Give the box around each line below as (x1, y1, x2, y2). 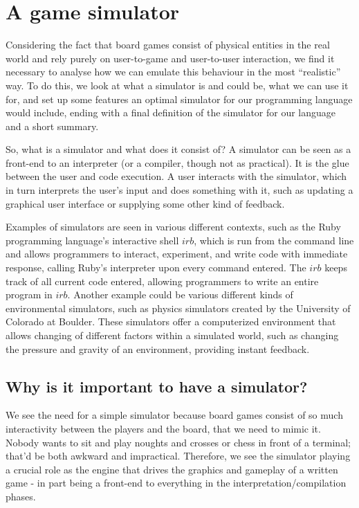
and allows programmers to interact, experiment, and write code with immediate (6, 246, 348, 261)
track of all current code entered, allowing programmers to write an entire (6, 273, 319, 288)
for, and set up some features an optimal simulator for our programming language (6, 91, 353, 106)
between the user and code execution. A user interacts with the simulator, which (6, 169, 347, 183)
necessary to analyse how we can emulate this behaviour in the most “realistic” (6, 64, 341, 79)
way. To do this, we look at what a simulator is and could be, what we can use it (6, 78, 349, 92)
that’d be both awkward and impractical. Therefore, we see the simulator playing (6, 448, 351, 463)
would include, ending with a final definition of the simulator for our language (6, 105, 336, 120)
